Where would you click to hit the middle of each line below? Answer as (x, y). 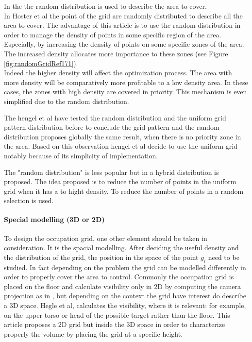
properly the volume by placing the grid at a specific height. (93, 333)
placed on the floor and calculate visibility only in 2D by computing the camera (123, 286)
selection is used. (29, 200)
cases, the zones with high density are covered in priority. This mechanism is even (126, 92)
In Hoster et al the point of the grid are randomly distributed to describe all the (123, 15)
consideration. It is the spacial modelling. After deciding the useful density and (121, 248)
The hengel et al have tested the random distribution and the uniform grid (115, 117)
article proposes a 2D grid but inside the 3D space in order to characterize (115, 324)
